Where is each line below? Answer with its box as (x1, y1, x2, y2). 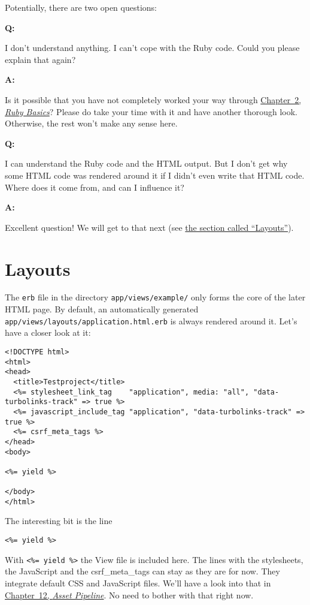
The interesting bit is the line (5, 514, 113, 527)
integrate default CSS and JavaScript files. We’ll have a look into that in (5, 576, 271, 589)
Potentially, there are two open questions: (5, 1, 157, 13)
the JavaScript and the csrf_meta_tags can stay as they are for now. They (5, 565, 280, 577)
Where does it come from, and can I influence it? (5, 180, 184, 193)
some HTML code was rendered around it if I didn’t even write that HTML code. (5, 168, 305, 181)
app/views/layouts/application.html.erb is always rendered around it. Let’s (5, 314, 297, 327)
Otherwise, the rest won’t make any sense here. (5, 117, 178, 130)
